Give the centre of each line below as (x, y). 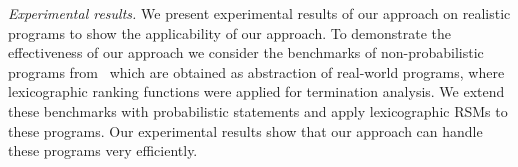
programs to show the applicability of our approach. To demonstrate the (230, 32)
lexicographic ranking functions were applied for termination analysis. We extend (256, 91)
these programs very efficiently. (103, 150)
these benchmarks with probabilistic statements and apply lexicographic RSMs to (258, 110)
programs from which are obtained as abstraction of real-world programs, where (256, 71)
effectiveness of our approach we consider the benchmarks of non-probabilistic (246, 52)
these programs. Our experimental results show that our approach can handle (245, 130)
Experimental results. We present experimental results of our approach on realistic (259, 13)
